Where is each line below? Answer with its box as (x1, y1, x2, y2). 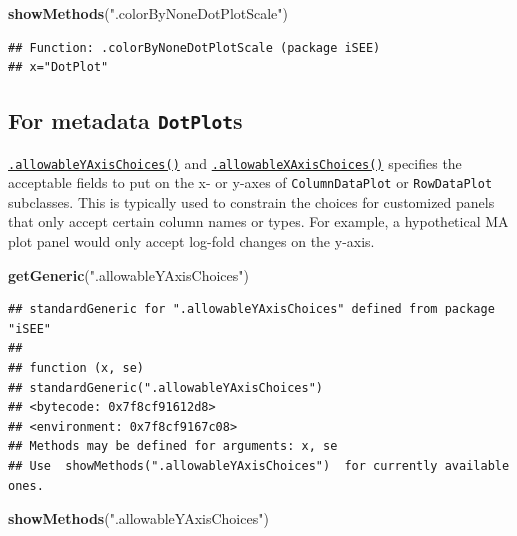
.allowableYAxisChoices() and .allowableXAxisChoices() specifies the (8, 152, 462, 173)
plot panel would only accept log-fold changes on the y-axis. (8, 231, 375, 252)
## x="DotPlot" (8, 60, 109, 75)
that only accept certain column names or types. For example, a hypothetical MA (8, 211, 509, 232)
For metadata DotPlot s (8, 105, 243, 136)
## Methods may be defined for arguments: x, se (8, 439, 338, 454)
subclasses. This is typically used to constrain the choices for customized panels (8, 191, 495, 212)
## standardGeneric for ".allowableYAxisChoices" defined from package (8, 302, 495, 317)
